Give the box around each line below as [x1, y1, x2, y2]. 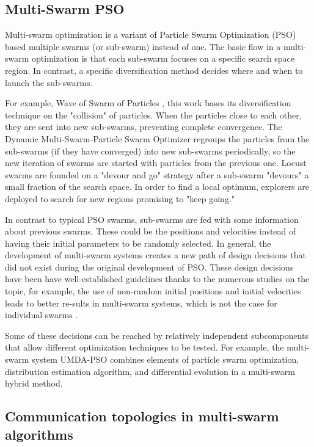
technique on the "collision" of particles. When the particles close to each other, [5, 108, 302, 121]
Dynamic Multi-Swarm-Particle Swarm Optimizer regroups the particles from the [5, 132, 310, 145]
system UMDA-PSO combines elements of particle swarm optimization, [32, 353, 299, 366]
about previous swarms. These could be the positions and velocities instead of [5, 225, 296, 238]
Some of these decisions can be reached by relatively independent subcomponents [5, 329, 309, 341]
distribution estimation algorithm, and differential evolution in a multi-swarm [5, 365, 295, 377]
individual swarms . [5, 308, 78, 321]
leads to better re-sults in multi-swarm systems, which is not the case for [5, 296, 277, 309]
